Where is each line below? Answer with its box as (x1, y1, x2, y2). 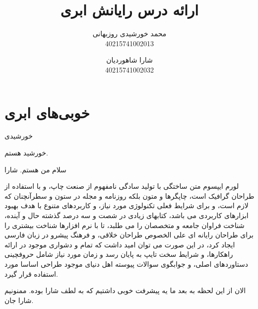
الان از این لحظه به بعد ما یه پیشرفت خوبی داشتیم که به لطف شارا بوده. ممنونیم (4, 285, 246, 296)
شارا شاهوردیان (106, 55, 153, 65)
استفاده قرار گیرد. (4, 268, 58, 279)
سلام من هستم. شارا (4, 164, 66, 174)
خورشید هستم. (4, 148, 48, 158)
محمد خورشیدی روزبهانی (92, 28, 167, 39)
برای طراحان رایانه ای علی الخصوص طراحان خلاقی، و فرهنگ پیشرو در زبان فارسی (4, 230, 254, 240)
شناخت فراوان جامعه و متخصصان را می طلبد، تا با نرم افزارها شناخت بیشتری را (4, 220, 245, 230)
